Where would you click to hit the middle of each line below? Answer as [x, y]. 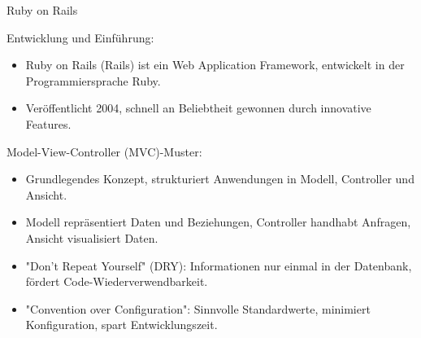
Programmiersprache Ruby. [93, 80]
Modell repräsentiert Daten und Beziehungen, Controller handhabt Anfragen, [218, 222]
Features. [48, 123]
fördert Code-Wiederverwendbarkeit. [117, 281]
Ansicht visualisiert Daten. [92, 237]
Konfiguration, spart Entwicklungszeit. [122, 325]
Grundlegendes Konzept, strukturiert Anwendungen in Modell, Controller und [220, 179]
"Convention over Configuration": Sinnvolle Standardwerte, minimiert [198, 308]
